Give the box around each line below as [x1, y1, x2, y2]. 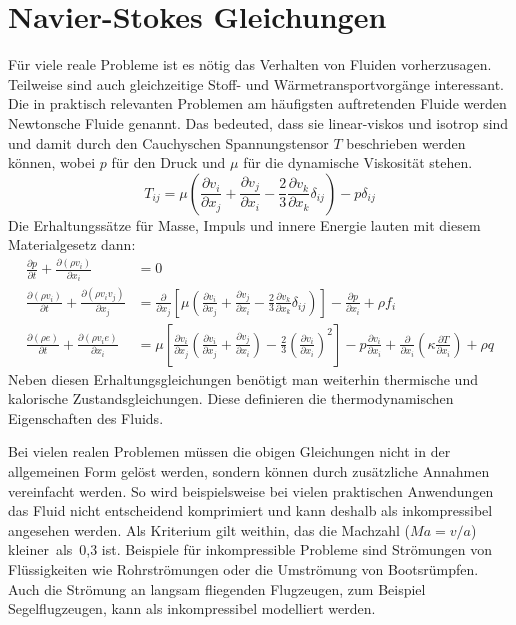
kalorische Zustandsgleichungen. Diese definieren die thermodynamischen [8, 388, 454, 409]
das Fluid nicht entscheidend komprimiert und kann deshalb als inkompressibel [8, 500, 493, 521]
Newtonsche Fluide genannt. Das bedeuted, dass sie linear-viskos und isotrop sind [8, 112, 509, 133]
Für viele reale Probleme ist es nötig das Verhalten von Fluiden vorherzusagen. [8, 54, 492, 75]
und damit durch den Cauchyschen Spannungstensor [8, 132, 329, 153]
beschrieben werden [346, 132, 466, 153]
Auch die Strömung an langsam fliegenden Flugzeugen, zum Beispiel [8, 578, 426, 599]
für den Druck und [111, 152, 226, 173]
